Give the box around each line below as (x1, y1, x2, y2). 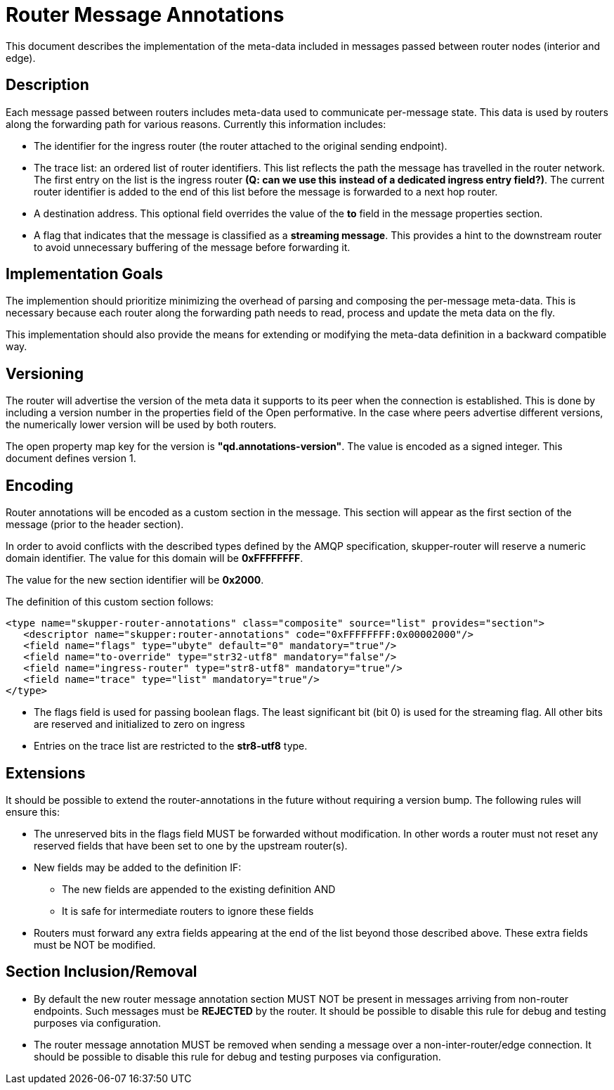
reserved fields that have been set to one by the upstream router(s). (34, 839, 348, 852)
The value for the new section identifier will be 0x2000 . (6, 574, 264, 586)
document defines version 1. (6, 452, 136, 465)
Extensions (6, 764, 86, 782)
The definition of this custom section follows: (6, 596, 214, 608)
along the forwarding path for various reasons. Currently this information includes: (6, 117, 386, 130)
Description (6, 76, 89, 94)
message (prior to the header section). (6, 518, 184, 531)
